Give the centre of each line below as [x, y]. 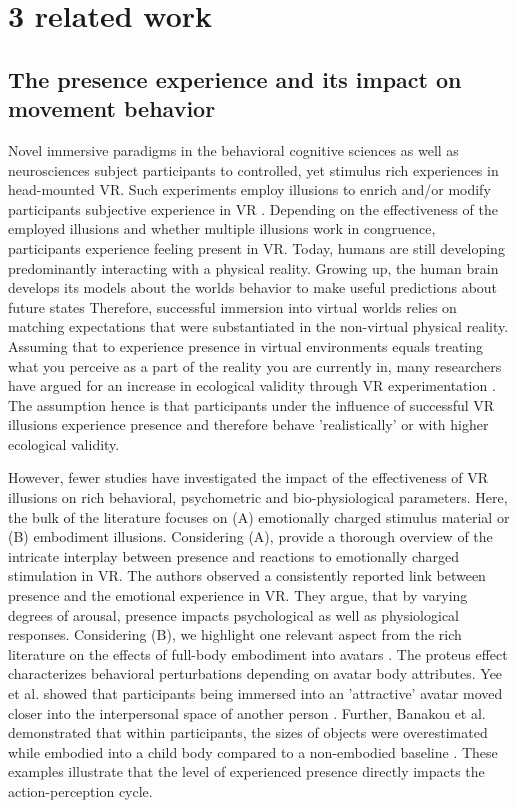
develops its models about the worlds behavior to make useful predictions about [253, 287]
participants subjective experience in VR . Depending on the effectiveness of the [253, 208]
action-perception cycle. [80, 790]
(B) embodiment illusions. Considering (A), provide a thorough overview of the [250, 536]
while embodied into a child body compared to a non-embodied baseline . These [253, 751]
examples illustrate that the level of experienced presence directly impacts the [246, 771]
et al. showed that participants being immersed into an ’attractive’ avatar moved [255, 693]
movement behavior [112, 108]
